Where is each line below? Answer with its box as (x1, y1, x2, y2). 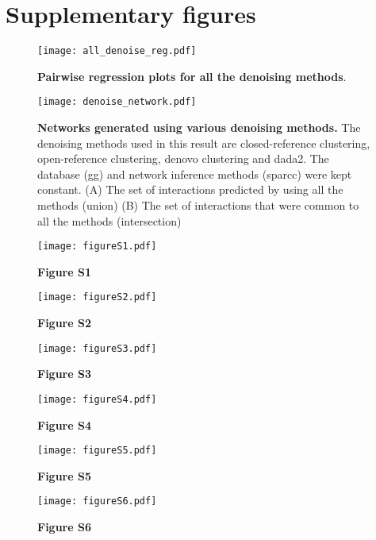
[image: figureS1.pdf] (37, 241, 157, 253)
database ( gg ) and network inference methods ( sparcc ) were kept (37, 165, 352, 182)
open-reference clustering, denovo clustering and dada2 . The (37, 150, 329, 167)
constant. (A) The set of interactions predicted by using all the (37, 181, 343, 198)
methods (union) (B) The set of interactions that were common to (37, 197, 359, 213)
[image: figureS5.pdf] (37, 445, 157, 457)
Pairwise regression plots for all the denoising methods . (37, 67, 347, 84)
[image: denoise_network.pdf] (37, 96, 197, 108)
